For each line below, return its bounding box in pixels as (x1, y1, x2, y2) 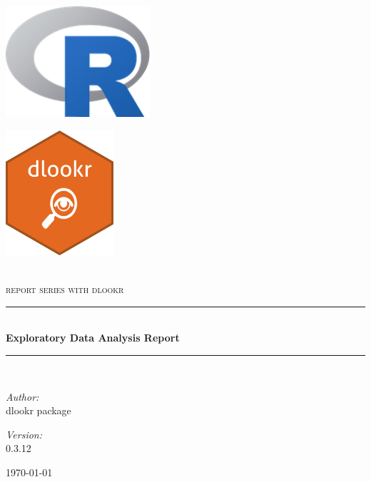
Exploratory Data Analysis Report (6, 330, 180, 345)
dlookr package (6, 403, 71, 418)
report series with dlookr (6, 282, 124, 297)
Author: (6, 389, 39, 404)
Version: (6, 426, 43, 441)
